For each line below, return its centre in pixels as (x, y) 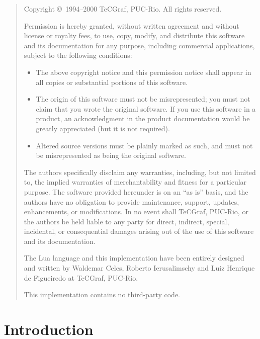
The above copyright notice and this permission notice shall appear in (144, 72)
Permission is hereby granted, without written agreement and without (132, 25)
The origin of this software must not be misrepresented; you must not (143, 99)
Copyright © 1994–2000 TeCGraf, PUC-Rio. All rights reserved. (123, 9)
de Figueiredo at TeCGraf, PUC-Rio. (81, 277)
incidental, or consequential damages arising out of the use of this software (139, 231)
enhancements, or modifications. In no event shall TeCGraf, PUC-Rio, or (136, 211)
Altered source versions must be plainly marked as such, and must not (144, 145)
